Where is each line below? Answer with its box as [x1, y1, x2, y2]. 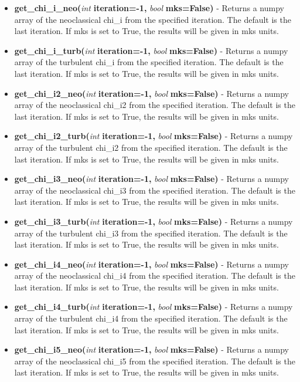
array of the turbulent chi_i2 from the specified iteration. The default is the [14, 141, 288, 153]
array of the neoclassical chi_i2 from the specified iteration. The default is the [14, 99, 295, 111]
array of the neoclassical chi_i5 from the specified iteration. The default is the [14, 354, 295, 367]
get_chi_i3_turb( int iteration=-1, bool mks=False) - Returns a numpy [14, 215, 293, 227]
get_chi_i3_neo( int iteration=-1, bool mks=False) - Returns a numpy [14, 173, 289, 185]
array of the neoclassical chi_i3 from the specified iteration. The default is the [14, 184, 295, 196]
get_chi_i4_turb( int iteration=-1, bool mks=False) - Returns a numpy [14, 300, 293, 313]
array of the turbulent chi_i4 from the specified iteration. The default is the [14, 312, 288, 324]
